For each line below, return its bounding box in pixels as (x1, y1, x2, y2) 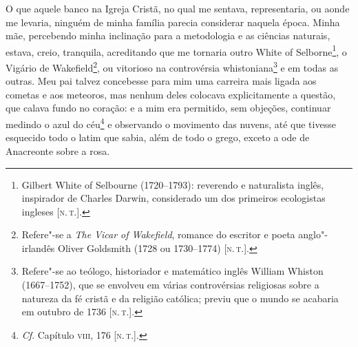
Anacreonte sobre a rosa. (6, 143, 110, 158)
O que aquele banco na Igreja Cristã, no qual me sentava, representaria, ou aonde (6, 1, 350, 15)
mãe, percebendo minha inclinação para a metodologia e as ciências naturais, (6, 28, 330, 43)
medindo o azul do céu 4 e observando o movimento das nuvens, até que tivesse (6, 115, 336, 131)
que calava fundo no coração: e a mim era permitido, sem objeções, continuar (6, 101, 331, 115)
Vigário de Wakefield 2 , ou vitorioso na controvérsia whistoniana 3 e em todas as (6, 59, 339, 74)
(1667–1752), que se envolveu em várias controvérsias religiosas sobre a (21, 277, 319, 292)
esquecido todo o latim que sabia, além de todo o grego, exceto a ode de (6, 130, 310, 145)
